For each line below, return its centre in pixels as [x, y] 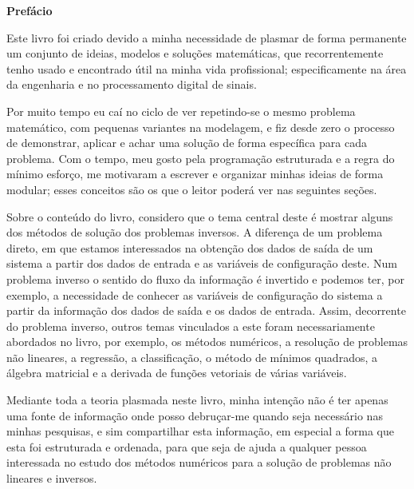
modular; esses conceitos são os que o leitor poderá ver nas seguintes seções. [192, 189]
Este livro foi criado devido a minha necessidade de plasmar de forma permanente [207, 37]
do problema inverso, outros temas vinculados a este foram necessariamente [191, 326]
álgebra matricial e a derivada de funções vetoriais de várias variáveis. [177, 373]
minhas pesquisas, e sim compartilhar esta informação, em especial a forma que [200, 431]
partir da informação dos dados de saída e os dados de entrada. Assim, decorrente [206, 310]
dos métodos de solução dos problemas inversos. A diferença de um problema [195, 232]
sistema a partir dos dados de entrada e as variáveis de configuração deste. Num [202, 263]
